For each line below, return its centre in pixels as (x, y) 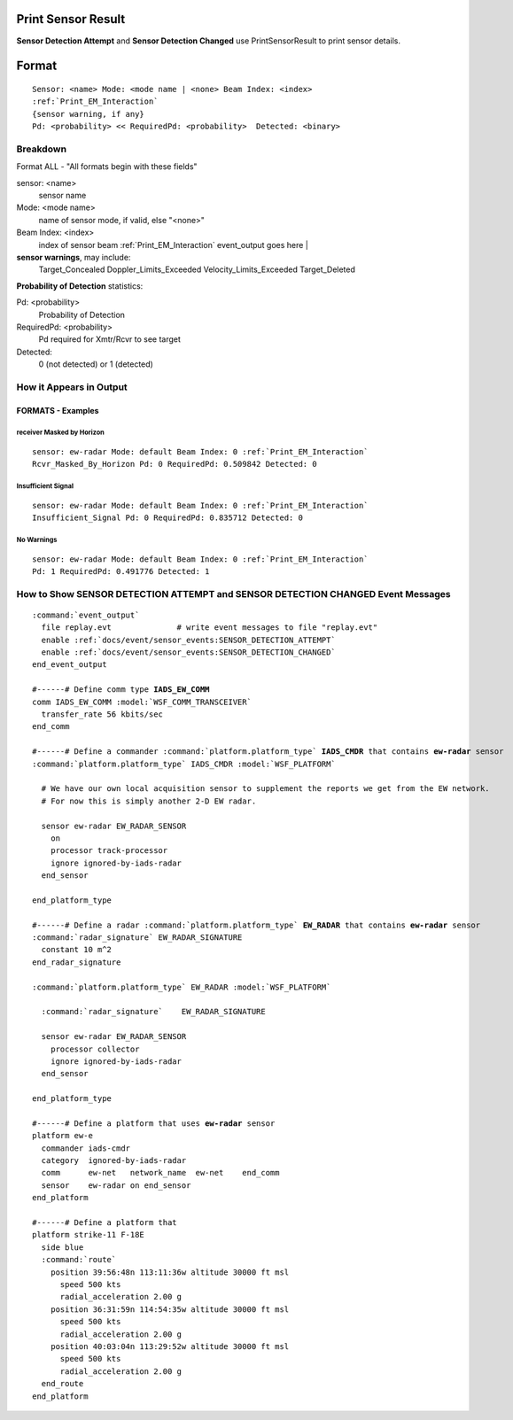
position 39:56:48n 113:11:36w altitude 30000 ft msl (170, 1272)
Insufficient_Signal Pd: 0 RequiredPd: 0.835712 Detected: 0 (167, 518)
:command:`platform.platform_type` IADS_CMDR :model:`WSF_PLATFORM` (184, 764)
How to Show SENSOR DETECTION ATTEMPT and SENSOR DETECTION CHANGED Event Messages (233, 594)
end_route (62, 1384)
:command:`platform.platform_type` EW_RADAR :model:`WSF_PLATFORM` (182, 987)
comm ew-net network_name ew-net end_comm (160, 1173)
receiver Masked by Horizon (61, 433)
